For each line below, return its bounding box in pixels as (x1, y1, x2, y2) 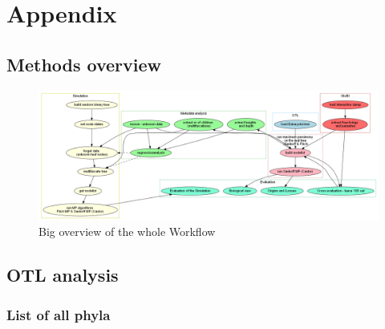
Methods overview (6, 51, 162, 76)
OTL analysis (6, 262, 119, 287)
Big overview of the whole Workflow (38, 223, 216, 240)
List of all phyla (6, 304, 111, 324)
